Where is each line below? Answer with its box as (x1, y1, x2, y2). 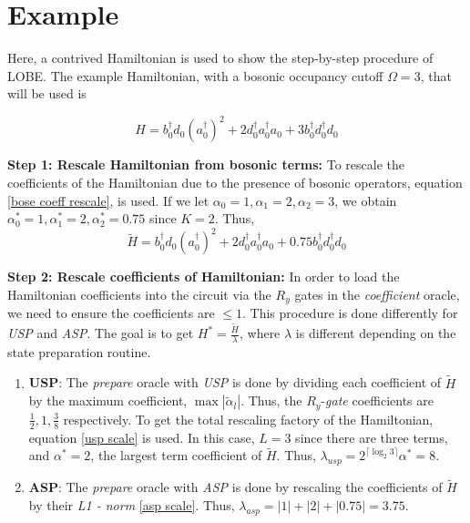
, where (239, 323, 281, 342)
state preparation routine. (7, 342, 151, 361)
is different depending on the (295, 323, 456, 342)
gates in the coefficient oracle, (294, 284, 460, 303)
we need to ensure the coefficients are (7, 303, 215, 323)
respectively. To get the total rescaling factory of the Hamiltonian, (63, 409, 434, 428)
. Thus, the (240, 391, 302, 410)
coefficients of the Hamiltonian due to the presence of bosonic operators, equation (7, 173, 463, 191)
